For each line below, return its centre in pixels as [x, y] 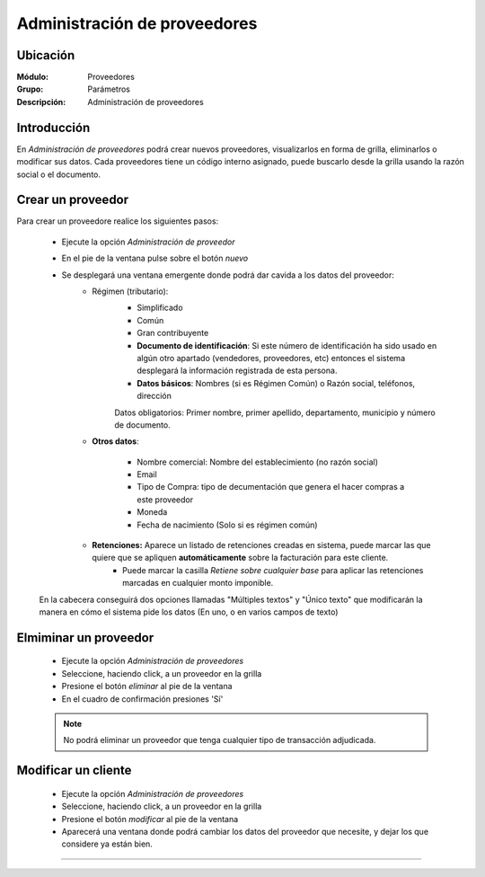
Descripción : [41, 102]
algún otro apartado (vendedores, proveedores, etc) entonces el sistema [271, 358]
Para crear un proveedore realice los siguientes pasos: [118, 221]
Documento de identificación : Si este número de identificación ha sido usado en [287, 345]
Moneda [152, 512]
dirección [154, 396]
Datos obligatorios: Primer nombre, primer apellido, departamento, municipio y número [275, 412]
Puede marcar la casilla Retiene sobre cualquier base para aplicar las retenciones [273, 570]
